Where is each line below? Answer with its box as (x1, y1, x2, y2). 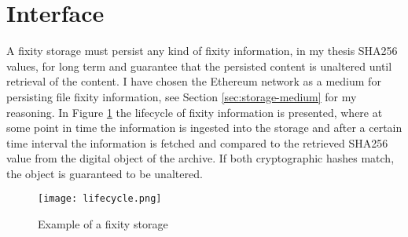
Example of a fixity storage (38, 216, 168, 232)
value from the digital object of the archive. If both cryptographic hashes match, (6, 150, 395, 166)
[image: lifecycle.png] (38, 193, 162, 205)
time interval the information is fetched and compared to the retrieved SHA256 (6, 134, 388, 151)
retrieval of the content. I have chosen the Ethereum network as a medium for (6, 73, 381, 89)
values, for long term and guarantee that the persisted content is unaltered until (6, 57, 392, 74)
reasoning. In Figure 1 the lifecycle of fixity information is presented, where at (6, 104, 383, 120)
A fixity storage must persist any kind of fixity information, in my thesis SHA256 (6, 42, 398, 59)
